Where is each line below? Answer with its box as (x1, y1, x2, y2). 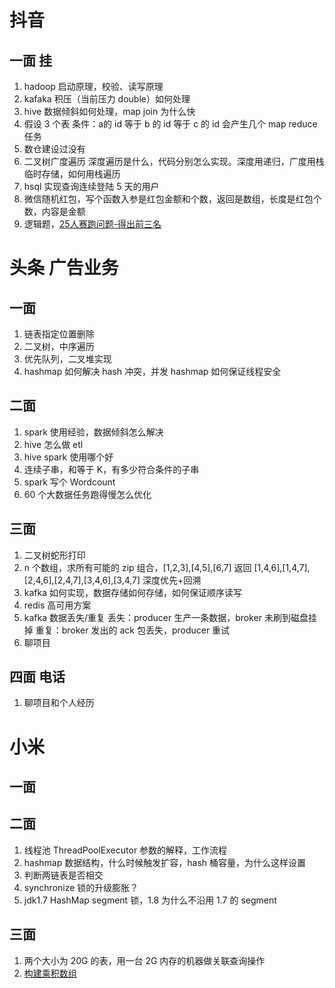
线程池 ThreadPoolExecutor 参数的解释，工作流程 (23, 844, 228, 856)
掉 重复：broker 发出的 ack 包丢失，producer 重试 (23, 624, 231, 636)
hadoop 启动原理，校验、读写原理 (23, 81, 164, 92)
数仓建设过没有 (23, 143, 86, 155)
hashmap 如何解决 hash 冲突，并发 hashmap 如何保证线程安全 (23, 366, 282, 377)
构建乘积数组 (23, 967, 77, 979)
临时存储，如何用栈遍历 (23, 168, 121, 180)
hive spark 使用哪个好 (23, 451, 114, 463)
